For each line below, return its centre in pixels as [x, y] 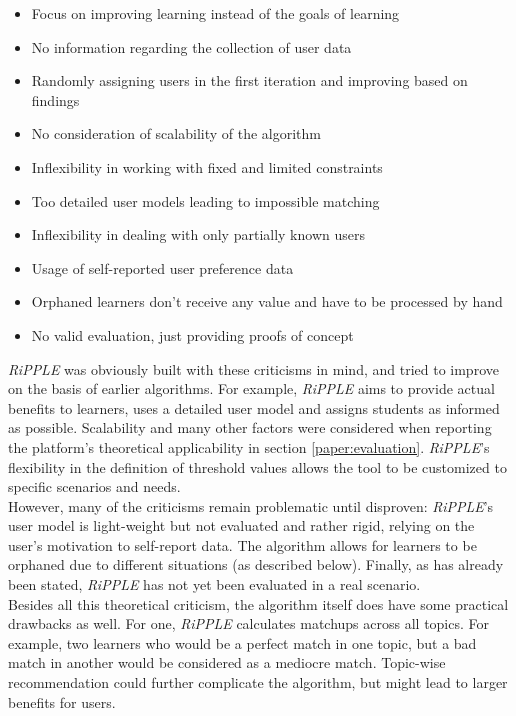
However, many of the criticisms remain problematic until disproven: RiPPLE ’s [251, 505]
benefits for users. [62, 701]
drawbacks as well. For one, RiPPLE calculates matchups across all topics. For [249, 623]
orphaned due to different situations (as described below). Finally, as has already [256, 564]
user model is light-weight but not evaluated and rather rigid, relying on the [241, 525]
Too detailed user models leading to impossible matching [205, 200]
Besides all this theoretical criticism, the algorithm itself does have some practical [258, 603]
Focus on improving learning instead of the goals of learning [215, 13]
